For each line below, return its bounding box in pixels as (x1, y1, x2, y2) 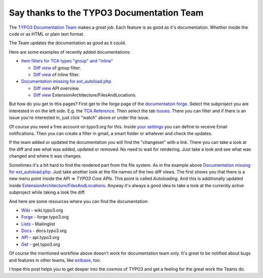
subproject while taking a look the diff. (9, 189, 86, 195)
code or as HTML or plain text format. (9, 31, 85, 37)
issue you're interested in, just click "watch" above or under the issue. (9, 115, 150, 120)
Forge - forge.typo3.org (21, 214, 69, 220)
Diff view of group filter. (33, 65, 81, 71)
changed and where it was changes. (9, 153, 82, 159)
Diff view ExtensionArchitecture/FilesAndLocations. (33, 92, 137, 98)
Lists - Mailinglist (21, 221, 56, 227)
